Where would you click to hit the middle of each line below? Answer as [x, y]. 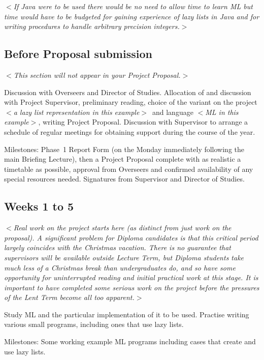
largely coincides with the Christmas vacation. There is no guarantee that [118, 247]
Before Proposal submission [78, 54]
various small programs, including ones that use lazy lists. [94, 324]
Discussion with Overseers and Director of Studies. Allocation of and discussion [128, 92]
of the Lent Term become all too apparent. [69, 297]
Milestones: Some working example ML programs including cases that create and [130, 341]
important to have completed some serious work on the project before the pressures [132, 287]
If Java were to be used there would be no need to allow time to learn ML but [133, 6]
